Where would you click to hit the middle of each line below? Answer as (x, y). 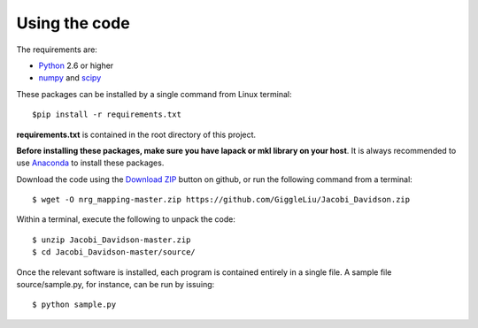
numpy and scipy (70, 78)
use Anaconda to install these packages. (90, 163)
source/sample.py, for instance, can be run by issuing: (116, 285)
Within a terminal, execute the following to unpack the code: (126, 219)
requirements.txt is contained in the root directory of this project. (136, 134)
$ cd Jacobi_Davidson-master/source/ (114, 252)
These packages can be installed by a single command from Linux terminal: (154, 94)
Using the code (73, 23)
